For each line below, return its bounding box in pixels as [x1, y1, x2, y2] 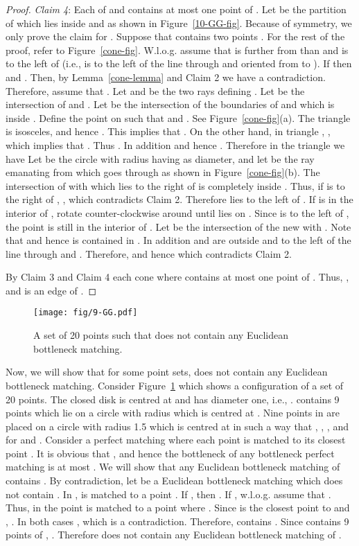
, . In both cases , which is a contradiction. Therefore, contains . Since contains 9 [6, 513, 349, 528]
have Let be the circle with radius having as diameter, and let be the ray [6, 151, 315, 166]
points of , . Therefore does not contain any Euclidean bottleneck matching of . [6, 527, 342, 542]
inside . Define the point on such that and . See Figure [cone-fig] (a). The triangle [6, 110, 351, 125]
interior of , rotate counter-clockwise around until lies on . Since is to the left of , [6, 205, 349, 220]
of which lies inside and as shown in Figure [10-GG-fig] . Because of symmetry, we [6, 15, 352, 30]
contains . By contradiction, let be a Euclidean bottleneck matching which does [6, 473, 343, 488]
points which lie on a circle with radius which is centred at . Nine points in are [6, 405, 340, 420]
